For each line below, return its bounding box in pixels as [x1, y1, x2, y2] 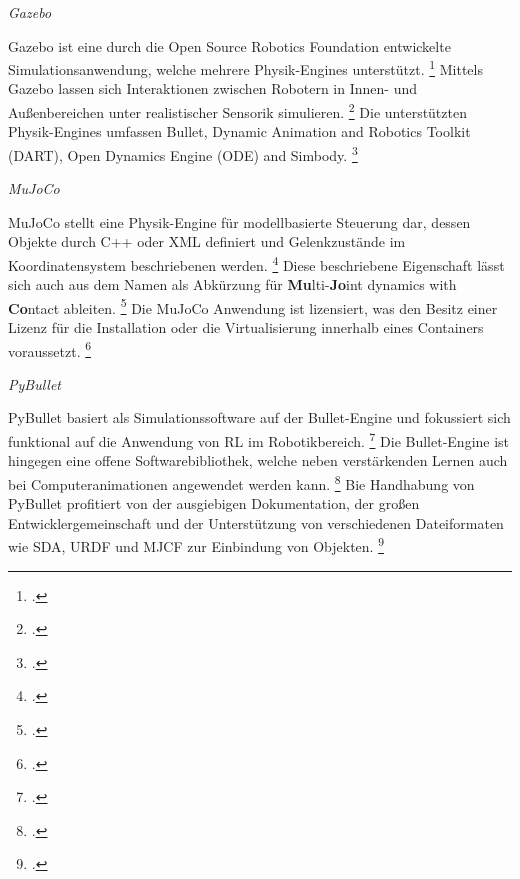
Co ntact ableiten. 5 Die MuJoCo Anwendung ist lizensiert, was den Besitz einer [8, 294, 498, 318]
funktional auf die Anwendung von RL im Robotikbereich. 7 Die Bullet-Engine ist [8, 428, 510, 451]
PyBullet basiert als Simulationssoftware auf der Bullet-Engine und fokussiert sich [8, 407, 511, 428]
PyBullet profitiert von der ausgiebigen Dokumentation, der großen [8, 493, 420, 514]
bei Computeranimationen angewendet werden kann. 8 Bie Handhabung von [8, 470, 475, 494]
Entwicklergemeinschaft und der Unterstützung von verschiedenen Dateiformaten [8, 512, 504, 533]
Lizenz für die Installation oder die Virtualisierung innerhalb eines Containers [8, 317, 484, 337]
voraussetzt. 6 [8, 337, 92, 361]
